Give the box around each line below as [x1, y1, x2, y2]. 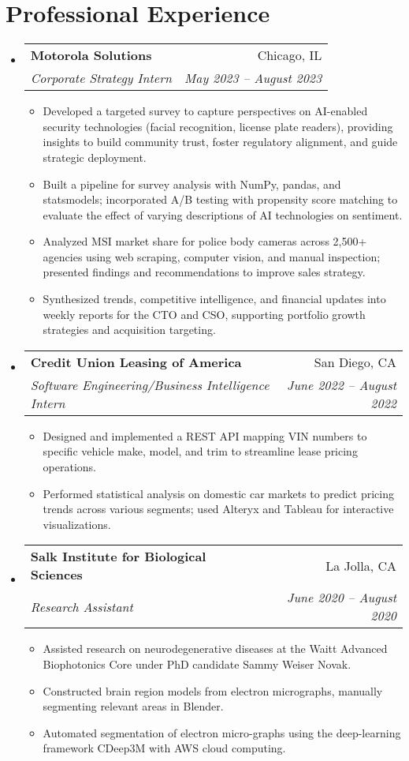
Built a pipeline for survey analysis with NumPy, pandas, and [43, 175, 341, 192]
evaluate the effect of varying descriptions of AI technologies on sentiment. [43, 206, 403, 223]
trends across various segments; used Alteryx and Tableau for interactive [43, 500, 394, 517]
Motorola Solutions [30, 46, 152, 65]
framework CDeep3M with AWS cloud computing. [43, 740, 286, 756]
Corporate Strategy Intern [30, 69, 172, 88]
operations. [43, 459, 97, 475]
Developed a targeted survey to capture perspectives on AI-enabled [43, 103, 368, 119]
